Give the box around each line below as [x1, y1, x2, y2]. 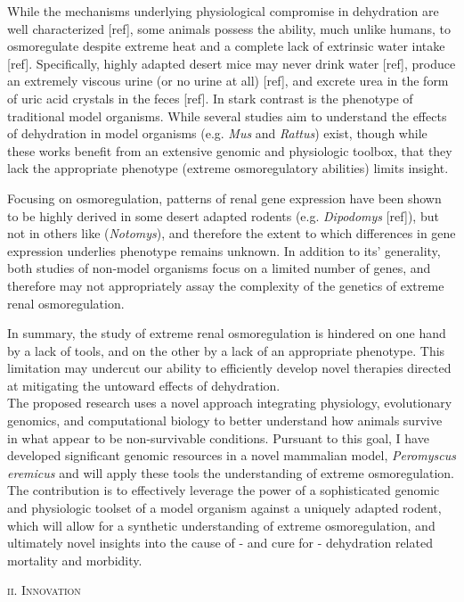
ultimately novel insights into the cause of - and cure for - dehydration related [7, 533, 433, 552]
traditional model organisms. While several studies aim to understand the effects [7, 106, 447, 125]
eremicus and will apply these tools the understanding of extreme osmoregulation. [7, 463, 454, 482]
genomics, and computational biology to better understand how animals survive [7, 411, 443, 430]
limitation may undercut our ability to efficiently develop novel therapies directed [7, 359, 452, 377]
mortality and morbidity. [7, 550, 142, 569]
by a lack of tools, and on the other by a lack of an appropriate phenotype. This [7, 341, 445, 359]
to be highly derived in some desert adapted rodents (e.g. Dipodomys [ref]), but [7, 206, 439, 225]
